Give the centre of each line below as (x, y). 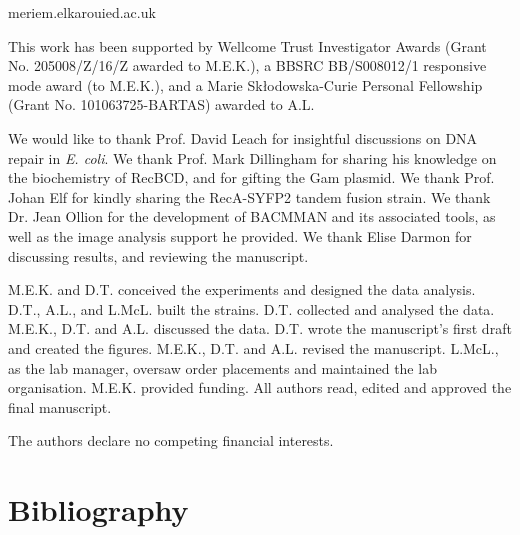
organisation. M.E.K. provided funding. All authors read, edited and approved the (260, 387)
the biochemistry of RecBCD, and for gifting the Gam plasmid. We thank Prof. (251, 177)
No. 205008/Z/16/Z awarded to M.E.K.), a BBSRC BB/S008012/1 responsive (247, 65)
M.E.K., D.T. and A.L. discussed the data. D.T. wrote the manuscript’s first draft (260, 328)
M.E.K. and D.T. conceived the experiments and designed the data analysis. (242, 289)
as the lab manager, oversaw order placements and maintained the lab (222, 367)
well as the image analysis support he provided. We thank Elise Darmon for (240, 235)
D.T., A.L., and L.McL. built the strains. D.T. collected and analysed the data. (251, 308)
